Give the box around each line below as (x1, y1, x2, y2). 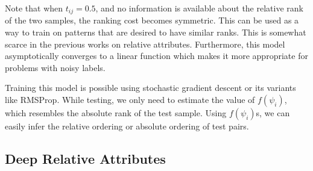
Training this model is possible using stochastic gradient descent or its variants (5, 81, 296, 94)
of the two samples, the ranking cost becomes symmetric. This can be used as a (5, 14, 299, 26)
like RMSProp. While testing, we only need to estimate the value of (5, 93, 255, 106)
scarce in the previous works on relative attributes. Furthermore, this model (5, 37, 285, 50)
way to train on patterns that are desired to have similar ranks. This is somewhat (5, 26, 306, 39)
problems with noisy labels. (5, 61, 106, 73)
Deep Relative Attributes (5, 149, 166, 167)
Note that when (5, 2, 63, 14)
